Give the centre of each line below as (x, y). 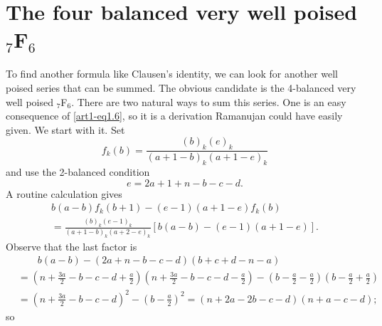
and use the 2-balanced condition (78, 171)
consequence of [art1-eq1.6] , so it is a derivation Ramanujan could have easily (174, 116)
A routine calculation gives (64, 193)
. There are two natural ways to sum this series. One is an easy (209, 101)
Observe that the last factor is (71, 246)
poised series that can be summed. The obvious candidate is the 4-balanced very (181, 87)
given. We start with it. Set (65, 129)
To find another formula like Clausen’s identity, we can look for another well (172, 74)
